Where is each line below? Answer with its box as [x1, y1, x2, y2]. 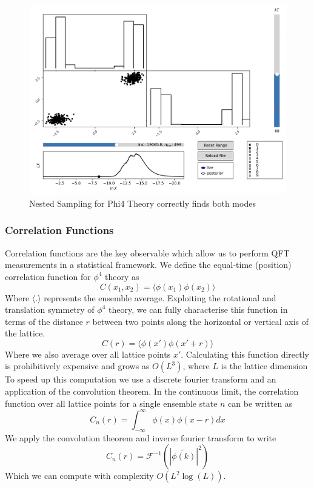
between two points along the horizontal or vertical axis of [92, 315, 309, 327]
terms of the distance [5, 315, 83, 327]
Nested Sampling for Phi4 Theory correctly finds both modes [29, 196, 256, 209]
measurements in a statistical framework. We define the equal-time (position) [5, 258, 292, 271]
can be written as [228, 396, 293, 409]
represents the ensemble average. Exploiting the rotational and [44, 291, 276, 304]
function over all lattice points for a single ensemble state [5, 396, 218, 409]
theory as [105, 270, 139, 282]
